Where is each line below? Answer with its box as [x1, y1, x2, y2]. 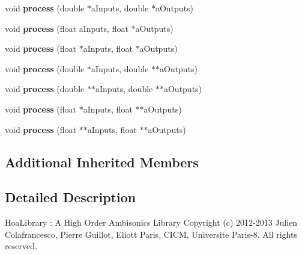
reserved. [5, 240, 37, 252]
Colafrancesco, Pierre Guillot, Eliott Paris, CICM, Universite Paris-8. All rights [5, 228, 297, 240]
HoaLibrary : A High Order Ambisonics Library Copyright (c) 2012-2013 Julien [5, 216, 298, 229]
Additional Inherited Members [5, 152, 199, 171]
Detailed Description [5, 188, 136, 206]
